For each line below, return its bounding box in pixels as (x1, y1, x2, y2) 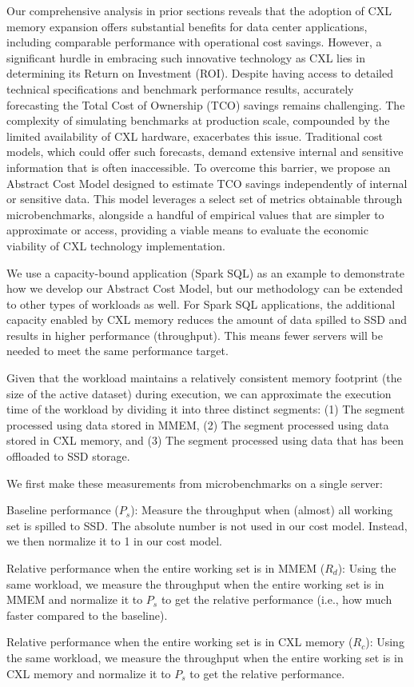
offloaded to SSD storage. (6, 448, 130, 465)
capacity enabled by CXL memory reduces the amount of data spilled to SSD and (6, 311, 408, 328)
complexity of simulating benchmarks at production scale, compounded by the (6, 112, 390, 129)
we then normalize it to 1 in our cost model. (6, 533, 223, 549)
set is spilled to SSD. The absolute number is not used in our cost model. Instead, (6, 517, 408, 533)
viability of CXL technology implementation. (6, 237, 225, 254)
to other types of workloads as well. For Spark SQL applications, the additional (6, 295, 396, 312)
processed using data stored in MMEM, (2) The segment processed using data (6, 416, 389, 433)
